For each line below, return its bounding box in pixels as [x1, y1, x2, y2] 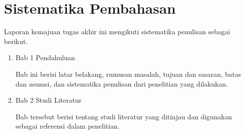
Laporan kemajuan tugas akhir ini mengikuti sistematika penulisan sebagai [4, 26, 230, 37]
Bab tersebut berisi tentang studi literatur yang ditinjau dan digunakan [15, 111, 232, 121]
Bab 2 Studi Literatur [15, 95, 82, 105]
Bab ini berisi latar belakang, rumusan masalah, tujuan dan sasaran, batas [15, 68, 242, 79]
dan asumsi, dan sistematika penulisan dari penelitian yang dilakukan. [15, 78, 228, 89]
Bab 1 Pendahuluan [15, 52, 75, 63]
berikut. [4, 36, 28, 46]
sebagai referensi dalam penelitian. [15, 121, 120, 131]
